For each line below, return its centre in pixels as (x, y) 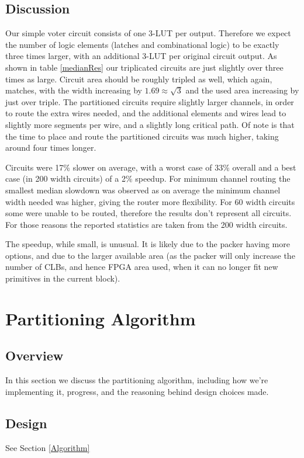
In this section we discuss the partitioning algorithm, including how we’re (137, 380)
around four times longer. (51, 148)
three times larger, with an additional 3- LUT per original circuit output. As (141, 56)
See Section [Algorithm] (48, 447)
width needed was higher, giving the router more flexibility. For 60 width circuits (150, 201)
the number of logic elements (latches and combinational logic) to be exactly (142, 44)
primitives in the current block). (63, 278)
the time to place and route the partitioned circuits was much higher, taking (142, 136)
